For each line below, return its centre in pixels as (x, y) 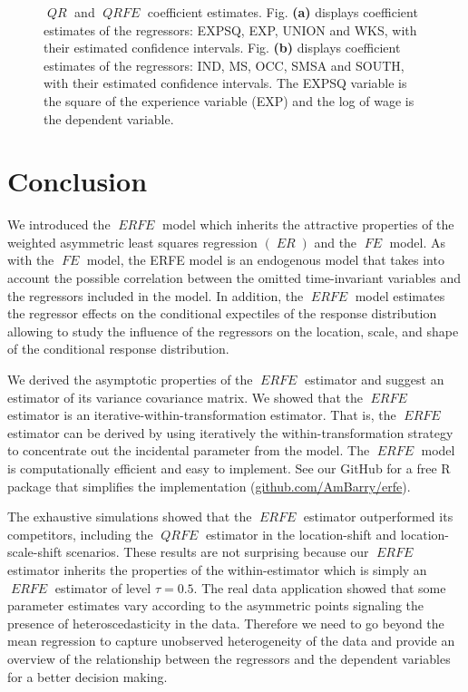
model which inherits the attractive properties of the (308, 224)
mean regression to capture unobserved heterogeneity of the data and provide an (231, 641)
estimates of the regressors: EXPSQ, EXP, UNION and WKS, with (230, 29)
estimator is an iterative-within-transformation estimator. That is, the (202, 415)
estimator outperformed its (378, 517)
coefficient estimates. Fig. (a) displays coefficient (283, 12)
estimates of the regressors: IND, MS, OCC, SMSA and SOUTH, (224, 65)
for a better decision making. (88, 676)
